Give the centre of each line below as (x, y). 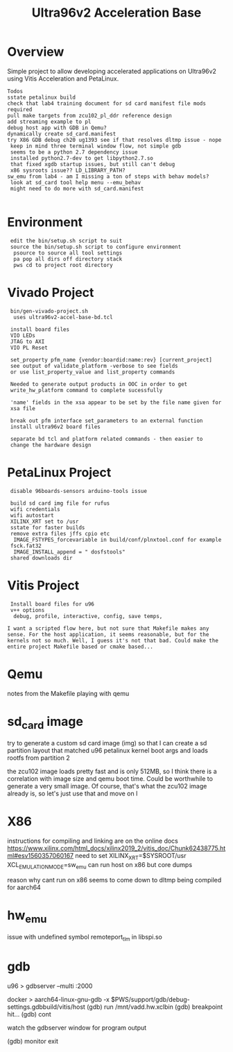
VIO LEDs (23, 335)
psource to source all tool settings (68, 253)
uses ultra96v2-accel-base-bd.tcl (63, 317)
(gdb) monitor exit (33, 1041)
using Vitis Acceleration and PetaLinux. (63, 79)
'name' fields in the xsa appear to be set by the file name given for (116, 402)
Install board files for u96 (52, 604)
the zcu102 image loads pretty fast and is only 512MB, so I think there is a (112, 771)
